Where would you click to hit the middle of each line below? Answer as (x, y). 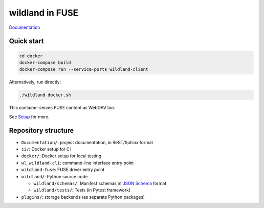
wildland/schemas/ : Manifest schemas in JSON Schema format (100, 183)
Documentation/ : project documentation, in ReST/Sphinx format (87, 142)
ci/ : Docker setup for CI (46, 149)
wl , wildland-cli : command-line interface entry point (77, 163)
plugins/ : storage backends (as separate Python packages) (83, 197)
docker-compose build (45, 62)
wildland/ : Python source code (55, 176)
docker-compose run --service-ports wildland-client (84, 69)
